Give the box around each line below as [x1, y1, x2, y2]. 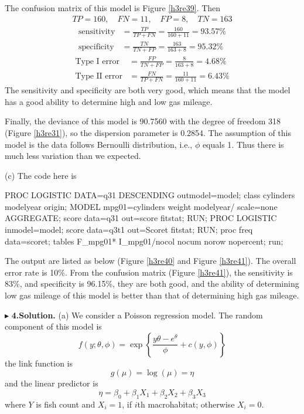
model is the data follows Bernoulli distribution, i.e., [5, 138, 193, 150]
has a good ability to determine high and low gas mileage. [5, 95, 213, 107]
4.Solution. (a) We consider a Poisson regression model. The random [11, 308, 263, 321]
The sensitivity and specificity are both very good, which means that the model [5, 84, 291, 96]
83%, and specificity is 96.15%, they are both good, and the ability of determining [5, 277, 299, 290]
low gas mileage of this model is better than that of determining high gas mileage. [5, 289, 299, 301]
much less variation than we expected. [5, 150, 141, 162]
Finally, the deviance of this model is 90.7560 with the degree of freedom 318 [5, 115, 281, 127]
